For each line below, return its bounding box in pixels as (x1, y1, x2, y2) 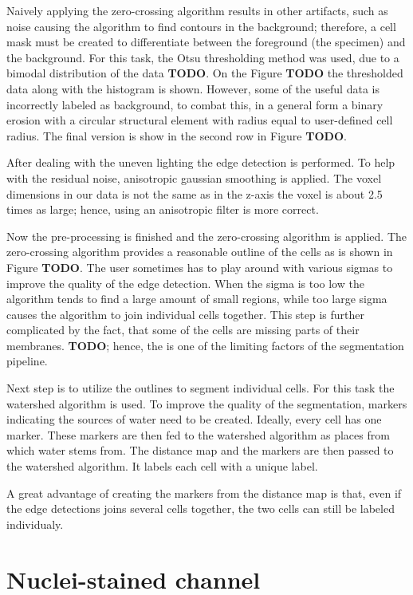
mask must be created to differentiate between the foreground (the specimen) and (6, 33, 406, 50)
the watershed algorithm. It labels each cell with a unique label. (6, 458, 318, 475)
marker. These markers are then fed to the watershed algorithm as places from (6, 426, 390, 443)
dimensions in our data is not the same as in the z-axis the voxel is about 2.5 (6, 185, 383, 202)
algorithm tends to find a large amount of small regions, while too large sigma (6, 290, 387, 307)
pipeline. (6, 353, 48, 369)
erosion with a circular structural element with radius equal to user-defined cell (6, 112, 393, 128)
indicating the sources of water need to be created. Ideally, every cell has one (6, 411, 382, 428)
